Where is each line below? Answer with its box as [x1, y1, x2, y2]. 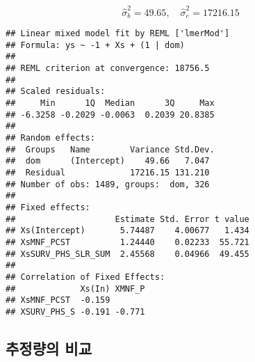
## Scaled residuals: [6, 86, 106, 97]
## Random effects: [6, 133, 95, 143]
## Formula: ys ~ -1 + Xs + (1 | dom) [6, 40, 185, 50]
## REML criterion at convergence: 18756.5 [6, 63, 210, 74]
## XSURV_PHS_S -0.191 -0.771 [6, 306, 145, 317]
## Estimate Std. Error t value [6, 214, 249, 224]
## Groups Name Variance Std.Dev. [6, 144, 215, 155]
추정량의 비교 [6, 337, 92, 359]
